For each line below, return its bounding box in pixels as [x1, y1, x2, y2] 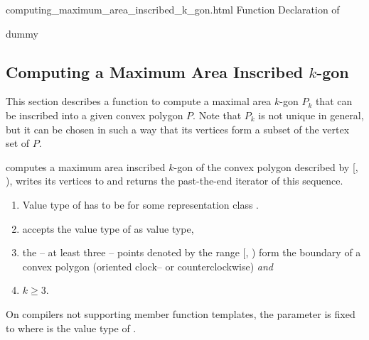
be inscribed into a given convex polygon [6, 107, 183, 122]
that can [315, 94, 353, 109]
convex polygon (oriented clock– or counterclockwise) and [22, 258, 273, 273]
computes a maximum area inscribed [6, 159, 166, 174]
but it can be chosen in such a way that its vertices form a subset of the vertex [6, 121, 350, 136]
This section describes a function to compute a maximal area [6, 94, 272, 109]
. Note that [193, 107, 242, 122]
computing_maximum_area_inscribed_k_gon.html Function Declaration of [6, 2, 340, 16]
